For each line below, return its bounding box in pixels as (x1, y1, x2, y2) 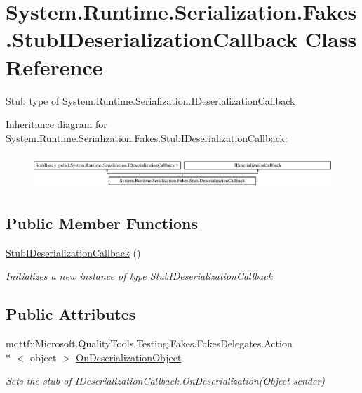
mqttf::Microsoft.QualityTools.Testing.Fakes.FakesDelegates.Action (6, 336, 293, 351)
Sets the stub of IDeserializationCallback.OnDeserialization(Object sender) (6, 373, 326, 388)
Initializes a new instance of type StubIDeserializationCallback (6, 269, 273, 283)
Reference (6, 52, 103, 81)
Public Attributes (6, 303, 136, 325)
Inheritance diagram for (6, 117, 107, 131)
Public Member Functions (6, 212, 198, 233)
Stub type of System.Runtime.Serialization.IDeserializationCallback (6, 93, 295, 108)
